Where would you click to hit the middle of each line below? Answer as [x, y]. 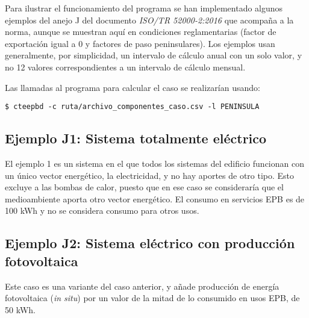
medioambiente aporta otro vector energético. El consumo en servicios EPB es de [155, 198]
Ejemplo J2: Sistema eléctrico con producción [150, 243]
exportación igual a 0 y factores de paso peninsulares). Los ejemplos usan [140, 43]
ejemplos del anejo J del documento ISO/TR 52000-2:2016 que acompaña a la [149, 20]
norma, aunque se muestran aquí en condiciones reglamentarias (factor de [141, 32]
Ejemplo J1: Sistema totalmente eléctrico [136, 138]
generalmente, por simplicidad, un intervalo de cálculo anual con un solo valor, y [154, 55]
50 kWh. [20, 309]
